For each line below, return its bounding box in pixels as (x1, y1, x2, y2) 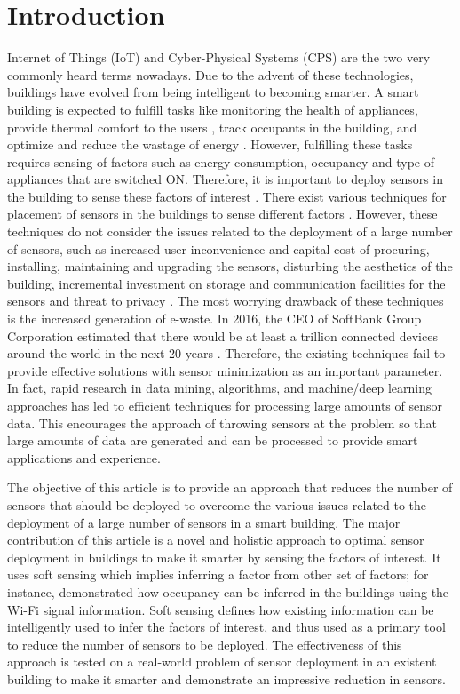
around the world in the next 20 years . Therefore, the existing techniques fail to (7, 344, 446, 363)
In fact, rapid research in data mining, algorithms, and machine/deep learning (7, 379, 432, 397)
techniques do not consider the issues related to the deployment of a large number (7, 222, 453, 241)
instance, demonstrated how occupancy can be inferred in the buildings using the (7, 582, 449, 601)
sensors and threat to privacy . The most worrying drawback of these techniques (7, 291, 444, 310)
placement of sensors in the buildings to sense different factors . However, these (7, 204, 438, 223)
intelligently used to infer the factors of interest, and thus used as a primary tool (7, 618, 446, 636)
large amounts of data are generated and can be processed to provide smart (7, 431, 418, 450)
